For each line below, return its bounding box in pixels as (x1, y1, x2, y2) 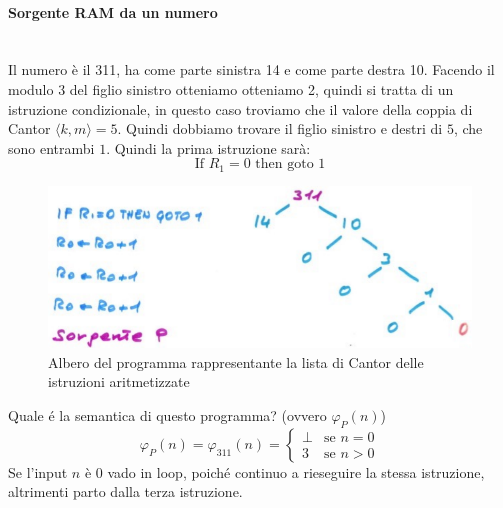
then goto (255, 157, 314, 172)
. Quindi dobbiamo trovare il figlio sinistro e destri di (117, 118, 443, 139)
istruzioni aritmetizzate (48, 371, 190, 392)
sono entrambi (8, 137, 95, 158)
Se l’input (8, 461, 68, 482)
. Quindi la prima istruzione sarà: (106, 137, 311, 158)
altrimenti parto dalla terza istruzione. (8, 481, 243, 502)
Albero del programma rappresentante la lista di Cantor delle (48, 351, 424, 372)
